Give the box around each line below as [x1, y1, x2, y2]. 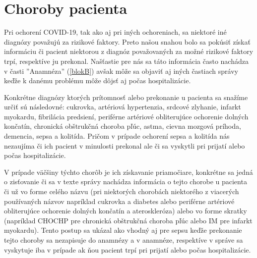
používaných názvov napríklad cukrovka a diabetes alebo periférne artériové [4, 196, 235, 206]
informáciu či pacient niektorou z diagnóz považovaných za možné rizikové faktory [4, 46, 254, 56]
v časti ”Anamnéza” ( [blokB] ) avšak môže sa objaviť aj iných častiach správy [4, 65, 238, 76]
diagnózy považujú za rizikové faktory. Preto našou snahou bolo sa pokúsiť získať [4, 36, 251, 47]
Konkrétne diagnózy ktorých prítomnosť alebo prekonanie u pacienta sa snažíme [4, 92, 248, 102]
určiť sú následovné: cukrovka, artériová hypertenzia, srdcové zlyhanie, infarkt [4, 102, 241, 112]
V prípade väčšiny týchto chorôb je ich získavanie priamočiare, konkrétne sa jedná [4, 166, 253, 177]
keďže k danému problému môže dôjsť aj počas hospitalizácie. [4, 75, 191, 86]
